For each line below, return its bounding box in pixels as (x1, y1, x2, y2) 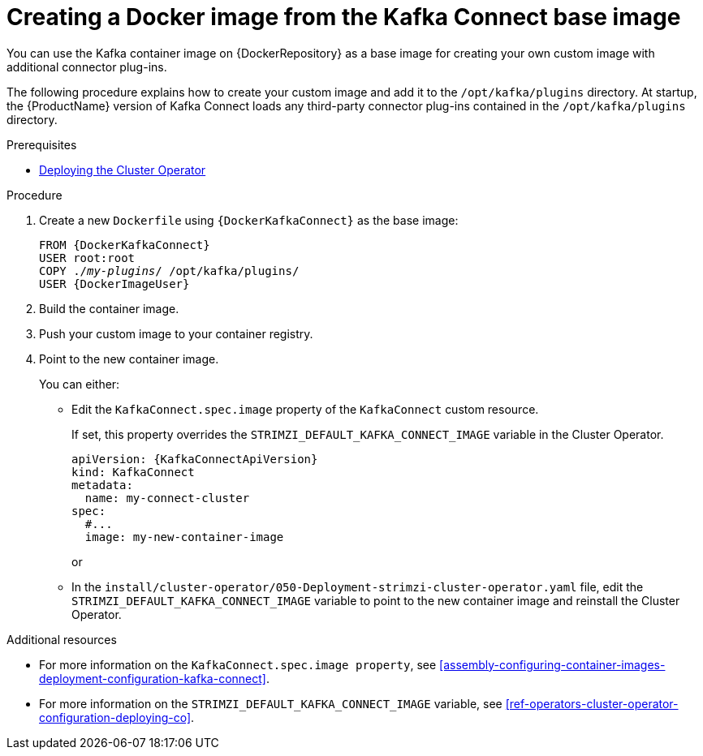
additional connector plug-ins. (6, 59, 167, 74)
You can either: (39, 376, 120, 391)
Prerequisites (6, 137, 77, 152)
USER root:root (39, 251, 136, 264)
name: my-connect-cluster (84, 491, 250, 505)
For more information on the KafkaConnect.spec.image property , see (39, 657, 437, 672)
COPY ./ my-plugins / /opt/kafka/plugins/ (39, 264, 300, 277)
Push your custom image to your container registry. (39, 326, 313, 341)
